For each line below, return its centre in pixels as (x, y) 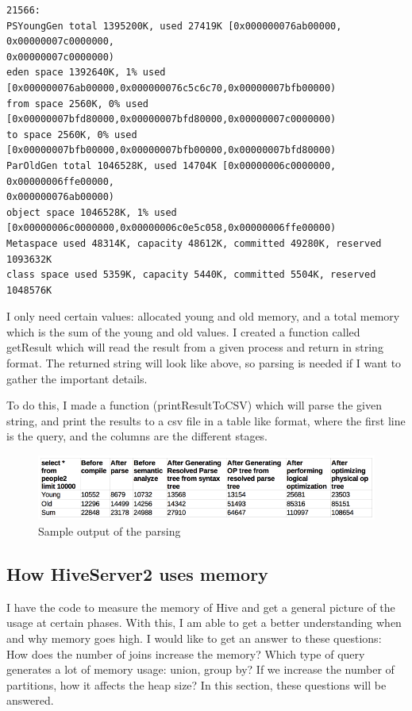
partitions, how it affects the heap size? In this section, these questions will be (196, 684)
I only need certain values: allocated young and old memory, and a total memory (203, 316)
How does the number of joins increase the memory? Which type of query (186, 653)
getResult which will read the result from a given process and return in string (195, 347)
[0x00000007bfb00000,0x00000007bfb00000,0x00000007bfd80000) (171, 150)
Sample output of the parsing (110, 530)
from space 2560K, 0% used (77, 104)
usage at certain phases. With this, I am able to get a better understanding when (204, 623)
